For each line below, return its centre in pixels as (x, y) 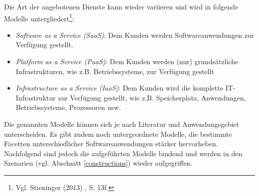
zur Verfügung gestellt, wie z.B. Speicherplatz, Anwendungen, (152, 97)
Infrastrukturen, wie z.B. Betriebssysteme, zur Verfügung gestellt (115, 71)
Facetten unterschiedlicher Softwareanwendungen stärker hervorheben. (111, 144)
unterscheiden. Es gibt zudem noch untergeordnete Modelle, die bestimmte (118, 134)
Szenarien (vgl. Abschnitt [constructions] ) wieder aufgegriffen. (98, 163)
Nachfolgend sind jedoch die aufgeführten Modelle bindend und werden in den (123, 153)
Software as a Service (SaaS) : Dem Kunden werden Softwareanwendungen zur (135, 35)
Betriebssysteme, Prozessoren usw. (68, 107)
